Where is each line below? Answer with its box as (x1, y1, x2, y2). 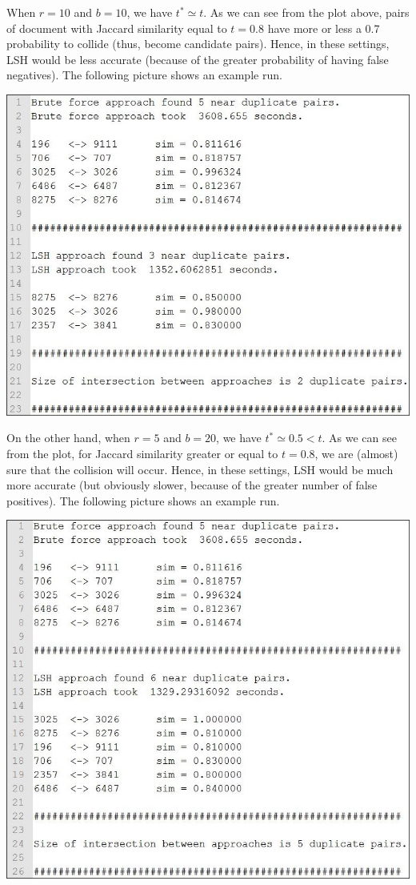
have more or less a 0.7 (267, 19, 380, 36)
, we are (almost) (314, 445, 398, 462)
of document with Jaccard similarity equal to (6, 19, 227, 36)
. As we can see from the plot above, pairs (203, 4, 410, 20)
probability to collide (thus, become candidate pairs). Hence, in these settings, (6, 35, 390, 52)
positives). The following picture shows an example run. (6, 492, 280, 509)
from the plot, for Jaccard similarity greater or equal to (6, 445, 278, 462)
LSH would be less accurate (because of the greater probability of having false (6, 50, 389, 67)
